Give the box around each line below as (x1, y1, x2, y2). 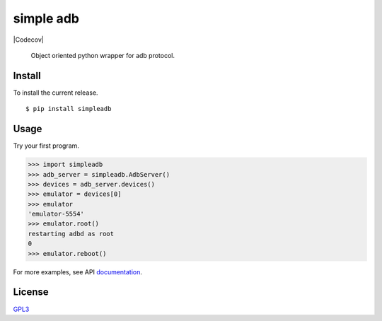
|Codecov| (13, 35, 44, 44)
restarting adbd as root (28, 230, 115, 238)
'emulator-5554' (28, 210, 85, 218)
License (13, 286, 49, 298)
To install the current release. (13, 88, 98, 97)
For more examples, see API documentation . (13, 267, 143, 276)
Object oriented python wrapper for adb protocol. (30, 51, 175, 59)
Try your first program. (13, 141, 79, 150)
